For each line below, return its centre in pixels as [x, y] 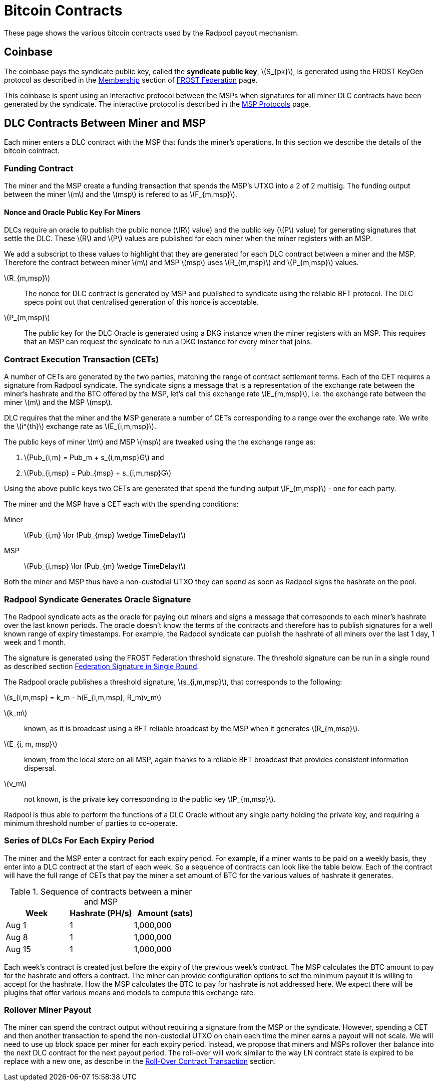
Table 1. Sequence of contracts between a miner [101, 891]
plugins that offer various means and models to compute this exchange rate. [130, 992]
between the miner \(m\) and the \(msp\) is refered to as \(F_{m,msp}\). [121, 194]
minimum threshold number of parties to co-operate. [91, 823]
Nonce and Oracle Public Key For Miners [72, 212]
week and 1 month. [35, 642]
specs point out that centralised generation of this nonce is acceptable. [141, 302]
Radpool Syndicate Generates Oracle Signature [98, 599]
